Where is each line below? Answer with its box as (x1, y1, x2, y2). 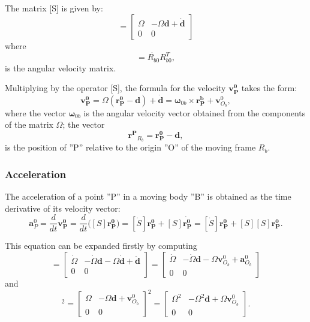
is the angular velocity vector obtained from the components (83, 106, 306, 119)
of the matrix (5, 118, 53, 131)
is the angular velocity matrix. (5, 61, 116, 74)
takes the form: (241, 82, 297, 94)
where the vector (5, 106, 66, 119)
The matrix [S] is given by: (5, 2, 103, 14)
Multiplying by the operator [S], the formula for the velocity (5, 82, 226, 94)
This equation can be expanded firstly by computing (5, 239, 197, 252)
